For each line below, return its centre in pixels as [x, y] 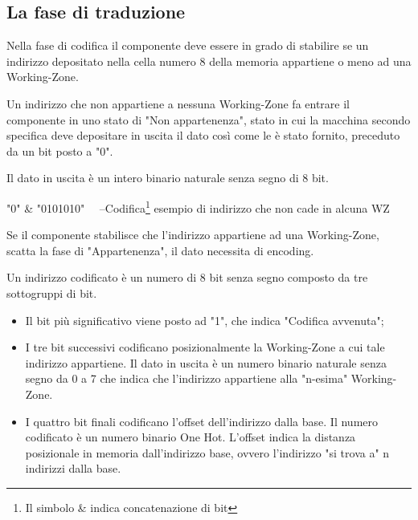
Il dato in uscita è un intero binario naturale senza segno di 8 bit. [168, 178]
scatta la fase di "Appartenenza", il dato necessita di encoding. [160, 250]
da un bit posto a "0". [60, 150]
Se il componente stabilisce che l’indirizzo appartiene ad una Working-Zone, [193, 235]
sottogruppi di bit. [52, 292]
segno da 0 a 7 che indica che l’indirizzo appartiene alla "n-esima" [186, 378]
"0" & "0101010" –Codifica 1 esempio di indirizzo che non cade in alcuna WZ [198, 206]
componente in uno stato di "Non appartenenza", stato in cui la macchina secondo [209, 119]
